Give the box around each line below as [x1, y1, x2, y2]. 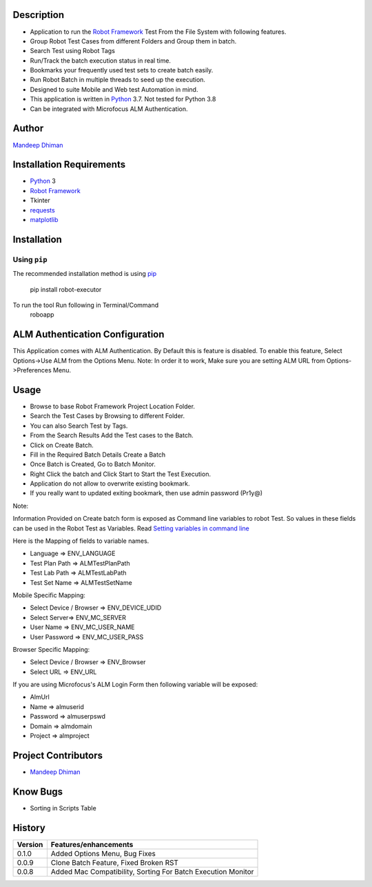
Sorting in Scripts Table [30, 804, 96, 812]
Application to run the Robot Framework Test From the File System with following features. [30, 28, 287, 36]
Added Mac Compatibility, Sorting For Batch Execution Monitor [50, 866, 254, 876]
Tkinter [30, 197, 51, 205]
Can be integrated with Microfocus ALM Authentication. [30, 104, 188, 113]
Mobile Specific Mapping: [12, 590, 86, 599]
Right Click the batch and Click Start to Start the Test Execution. [30, 470, 211, 478]
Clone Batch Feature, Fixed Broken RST [50, 857, 179, 867]
